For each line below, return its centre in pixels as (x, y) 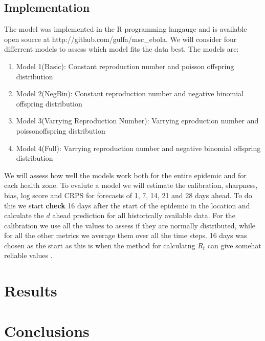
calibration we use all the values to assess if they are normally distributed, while (130, 225)
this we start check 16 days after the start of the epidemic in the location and (127, 205)
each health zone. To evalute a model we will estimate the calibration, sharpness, (131, 185)
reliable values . (28, 255)
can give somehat (234, 245)
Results (31, 291)
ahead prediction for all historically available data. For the (144, 215)
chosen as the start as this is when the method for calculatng (100, 245)
